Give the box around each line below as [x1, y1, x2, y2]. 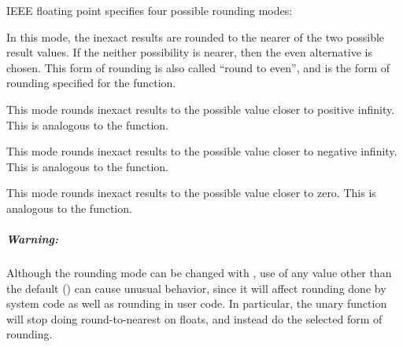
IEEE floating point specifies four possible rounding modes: [6, 2, 293, 18]
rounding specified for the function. [6, 75, 176, 91]
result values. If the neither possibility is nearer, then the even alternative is [6, 44, 372, 60]
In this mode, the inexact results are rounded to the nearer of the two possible [6, 28, 385, 45]
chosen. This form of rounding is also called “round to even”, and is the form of [6, 59, 390, 75]
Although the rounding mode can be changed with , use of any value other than [6, 265, 392, 281]
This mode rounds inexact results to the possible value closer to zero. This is [6, 184, 376, 201]
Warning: [6, 231, 58, 247]
